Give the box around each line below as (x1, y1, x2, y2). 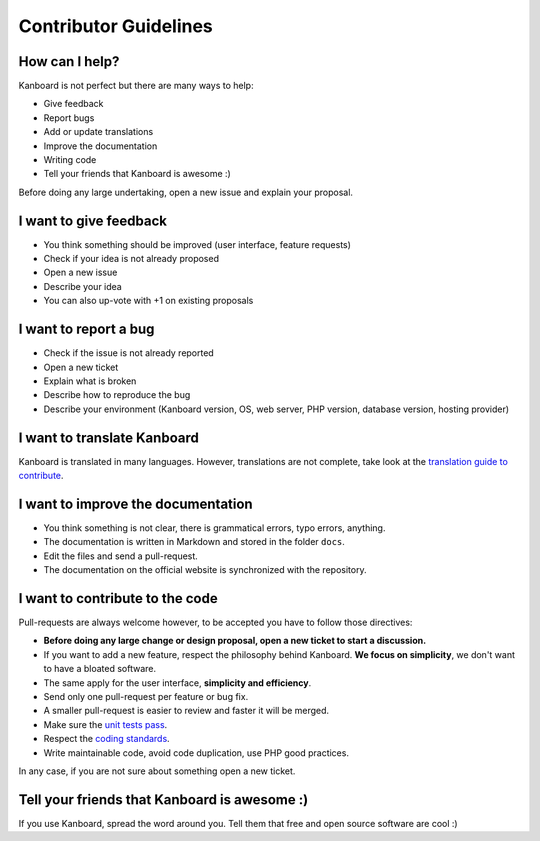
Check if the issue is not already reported (43, 347, 214, 359)
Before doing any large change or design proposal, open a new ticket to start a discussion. (43, 635, 427, 647)
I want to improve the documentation (18, 495, 254, 512)
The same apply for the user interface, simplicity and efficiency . (43, 676, 312, 689)
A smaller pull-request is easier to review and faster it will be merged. (43, 705, 330, 717)
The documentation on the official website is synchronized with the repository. (43, 564, 367, 576)
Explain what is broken (43, 375, 137, 387)
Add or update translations (43, 126, 154, 138)
